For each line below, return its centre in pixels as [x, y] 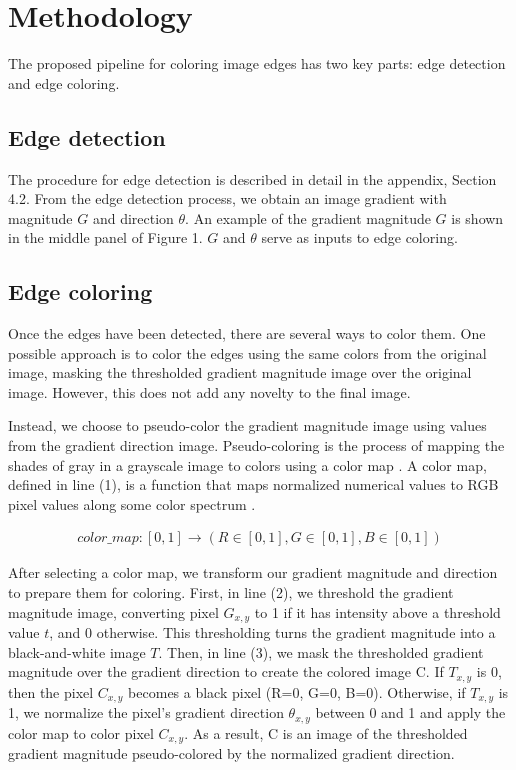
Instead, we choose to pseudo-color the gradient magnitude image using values [247, 425]
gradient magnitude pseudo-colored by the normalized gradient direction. [231, 753]
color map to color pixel [81, 732]
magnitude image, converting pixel [113, 611]
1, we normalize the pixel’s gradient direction [146, 712]
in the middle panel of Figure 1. [105, 237]
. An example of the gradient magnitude [308, 217]
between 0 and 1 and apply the [410, 712]
